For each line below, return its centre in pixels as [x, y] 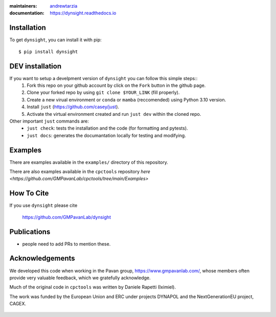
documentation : [27, 13]
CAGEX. [18, 304]
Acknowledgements [42, 259]
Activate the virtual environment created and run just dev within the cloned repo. [114, 114]
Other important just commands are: [49, 121]
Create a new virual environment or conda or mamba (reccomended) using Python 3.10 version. [126, 100]
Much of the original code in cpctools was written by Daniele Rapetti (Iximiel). [93, 287]
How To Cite [29, 193]
